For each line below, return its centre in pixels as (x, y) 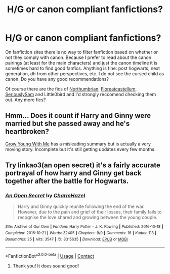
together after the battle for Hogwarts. (67, 181)
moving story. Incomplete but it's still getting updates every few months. (80, 149)
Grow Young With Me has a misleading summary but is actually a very (78, 144)
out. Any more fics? (26, 100)
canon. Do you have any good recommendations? (57, 79)
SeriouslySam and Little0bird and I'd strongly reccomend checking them (81, 94)
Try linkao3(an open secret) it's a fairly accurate (83, 165)
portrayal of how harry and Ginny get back (73, 173)
